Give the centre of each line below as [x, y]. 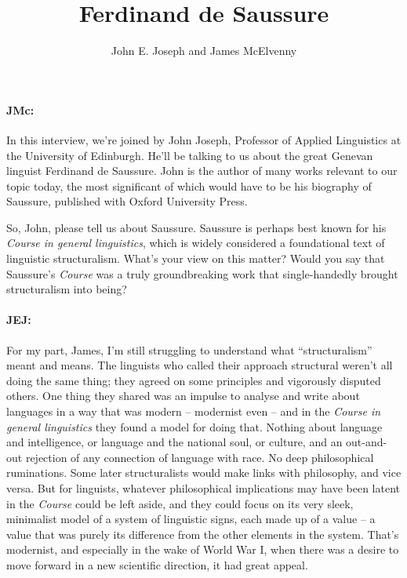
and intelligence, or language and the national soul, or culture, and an [174, 442]
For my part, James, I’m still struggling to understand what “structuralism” [189, 349]
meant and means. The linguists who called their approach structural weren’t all [200, 365]
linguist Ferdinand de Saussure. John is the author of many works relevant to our [202, 171]
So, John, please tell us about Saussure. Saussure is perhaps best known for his [196, 227]
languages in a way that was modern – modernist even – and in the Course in [194, 411]
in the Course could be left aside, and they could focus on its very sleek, [180, 503]
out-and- [367, 442]
